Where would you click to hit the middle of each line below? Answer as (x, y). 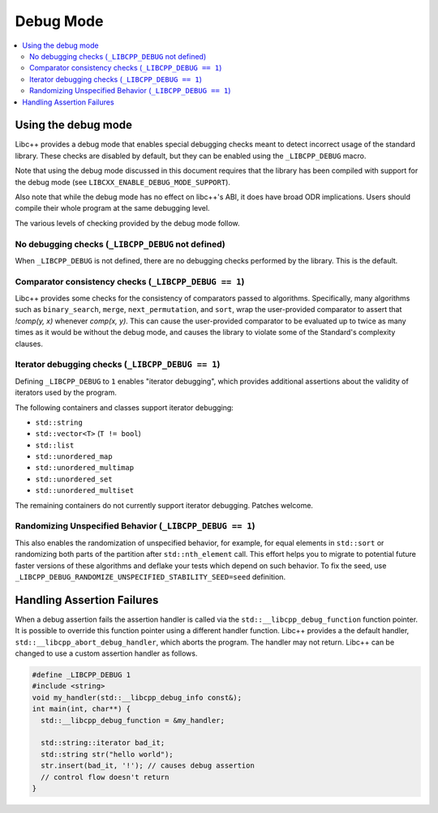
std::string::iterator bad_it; (103, 743)
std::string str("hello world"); (107, 754)
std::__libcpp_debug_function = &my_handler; (133, 720)
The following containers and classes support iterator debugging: (125, 407)
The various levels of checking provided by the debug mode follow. (127, 223)
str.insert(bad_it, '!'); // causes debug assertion (148, 766)
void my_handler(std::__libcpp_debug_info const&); (137, 697)
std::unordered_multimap (84, 468)
